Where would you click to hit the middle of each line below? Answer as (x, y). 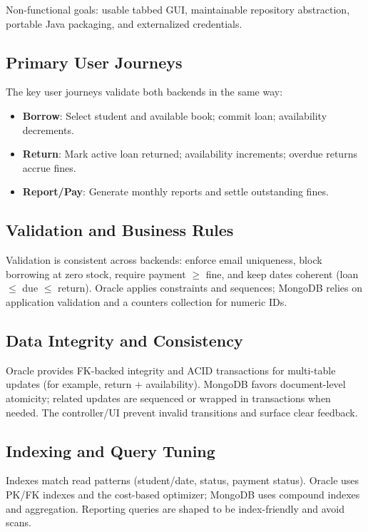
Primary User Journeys (94, 62)
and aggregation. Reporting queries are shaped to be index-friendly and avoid (175, 508)
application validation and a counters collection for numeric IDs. (147, 301)
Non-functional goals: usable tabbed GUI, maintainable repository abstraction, (178, 9)
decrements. (48, 129)
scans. (19, 522)
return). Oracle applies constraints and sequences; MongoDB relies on (210, 288)
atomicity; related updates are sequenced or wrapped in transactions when (168, 398)
